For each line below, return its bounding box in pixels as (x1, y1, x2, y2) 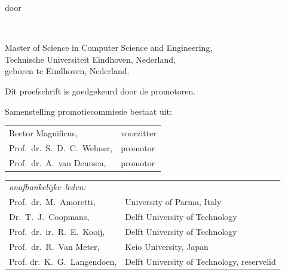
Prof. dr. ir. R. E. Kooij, (9, 225, 105, 237)
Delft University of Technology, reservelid (125, 255, 276, 267)
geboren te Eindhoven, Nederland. (5, 65, 130, 77)
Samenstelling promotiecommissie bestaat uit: (5, 105, 172, 117)
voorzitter (121, 126, 157, 139)
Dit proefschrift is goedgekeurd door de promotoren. (5, 84, 196, 97)
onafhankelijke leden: (9, 181, 86, 193)
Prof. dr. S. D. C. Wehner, (9, 141, 113, 154)
